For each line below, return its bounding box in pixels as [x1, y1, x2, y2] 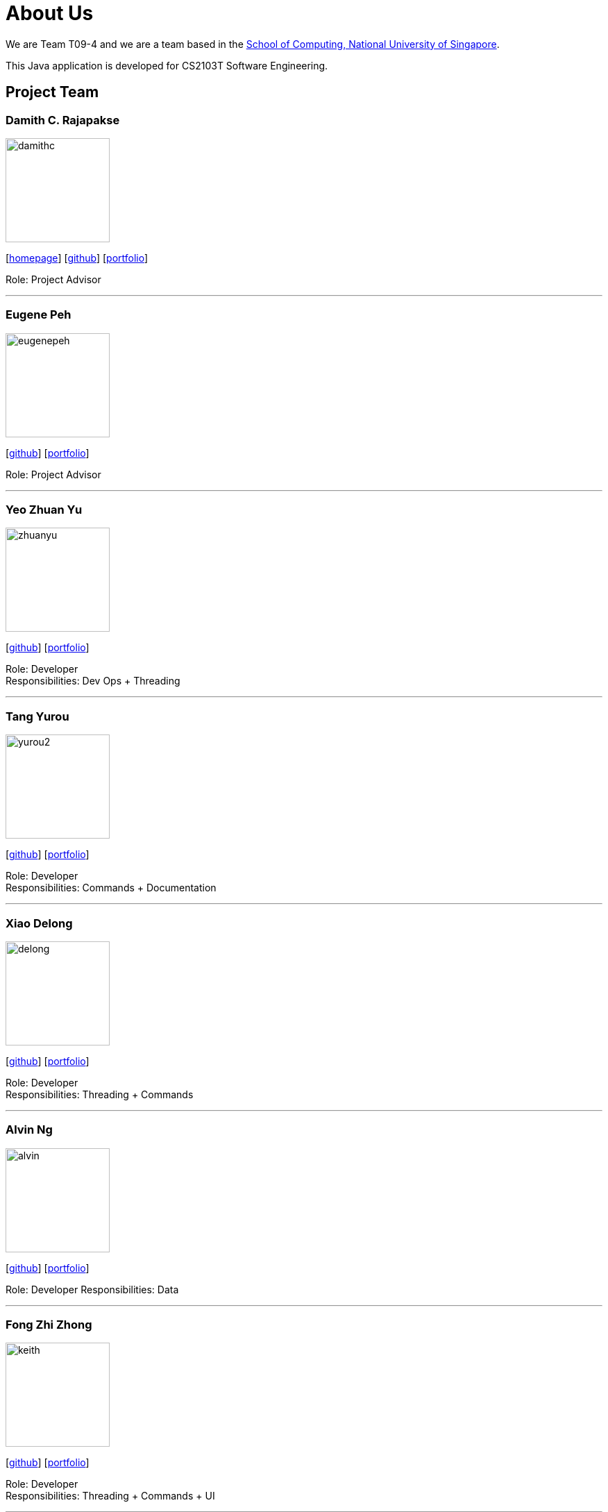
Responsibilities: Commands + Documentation [6, 882, 217, 894]
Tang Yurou [6, 709, 69, 723]
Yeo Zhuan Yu [6, 503, 83, 517]
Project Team [6, 83, 99, 101]
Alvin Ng [6, 1123, 53, 1137]
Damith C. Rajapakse [6, 112, 120, 127]
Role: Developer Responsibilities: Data [6, 1283, 179, 1295]
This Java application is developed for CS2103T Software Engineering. [6, 59, 328, 72]
